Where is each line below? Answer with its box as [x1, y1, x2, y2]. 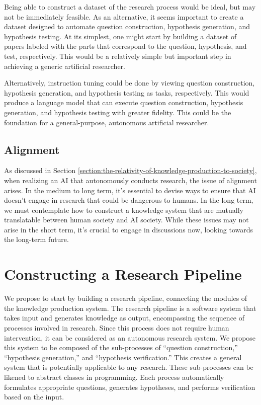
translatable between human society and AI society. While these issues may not [4, 214, 249, 225]
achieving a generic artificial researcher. [4, 60, 125, 71]
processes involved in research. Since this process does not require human [4, 322, 229, 333]
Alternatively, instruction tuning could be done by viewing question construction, [4, 77, 255, 88]
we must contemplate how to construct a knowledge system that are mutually [4, 204, 243, 215]
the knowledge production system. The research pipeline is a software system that [4, 302, 256, 313]
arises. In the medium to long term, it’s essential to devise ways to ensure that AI [4, 185, 256, 195]
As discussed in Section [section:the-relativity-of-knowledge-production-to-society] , [4, 165, 257, 176]
